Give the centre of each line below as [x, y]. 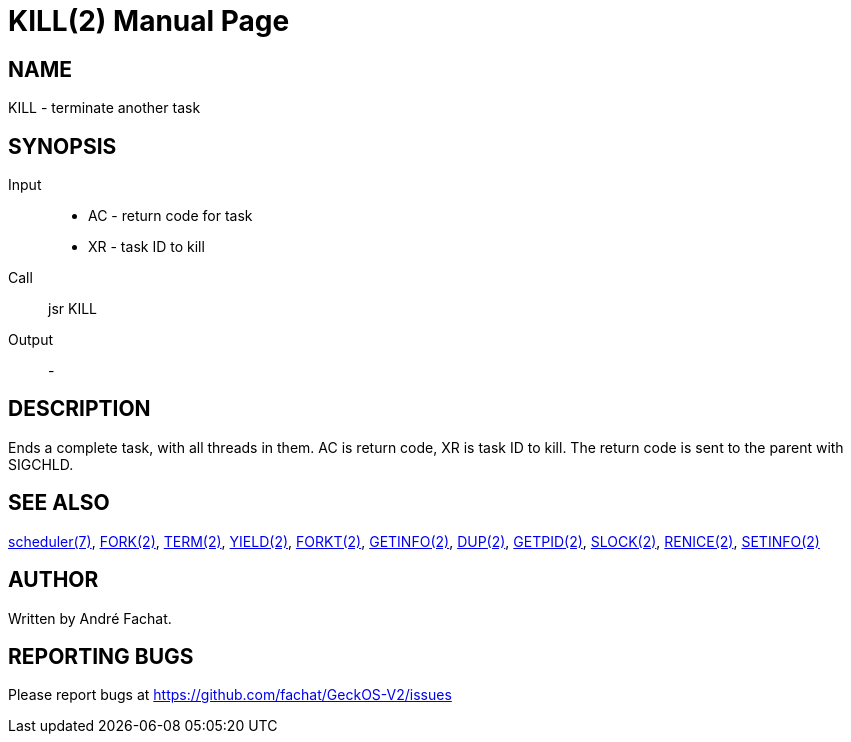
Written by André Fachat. [90, 618]
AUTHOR [53, 580]
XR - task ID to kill [146, 247]
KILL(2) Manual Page [149, 21]
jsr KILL [72, 309]
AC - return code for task [170, 216]
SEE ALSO [59, 503]
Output [30, 340]
